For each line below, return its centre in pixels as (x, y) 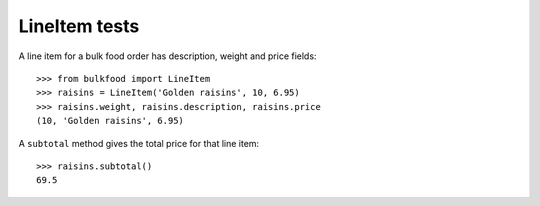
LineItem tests (79, 26)
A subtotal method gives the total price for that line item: (139, 143)
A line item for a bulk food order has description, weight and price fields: (167, 56)
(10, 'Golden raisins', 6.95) (110, 121)
